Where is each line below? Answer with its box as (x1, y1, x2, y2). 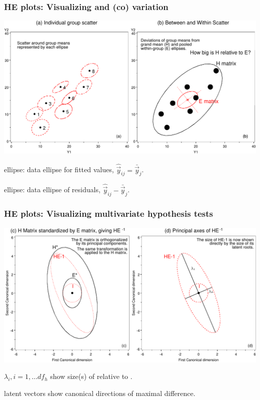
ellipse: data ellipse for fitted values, (4, 164, 114, 175)
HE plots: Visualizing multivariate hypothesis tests (4, 207, 213, 220)
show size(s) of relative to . (50, 371, 132, 381)
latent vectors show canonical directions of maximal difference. (4, 387, 195, 398)
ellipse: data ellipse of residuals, (4, 184, 100, 195)
